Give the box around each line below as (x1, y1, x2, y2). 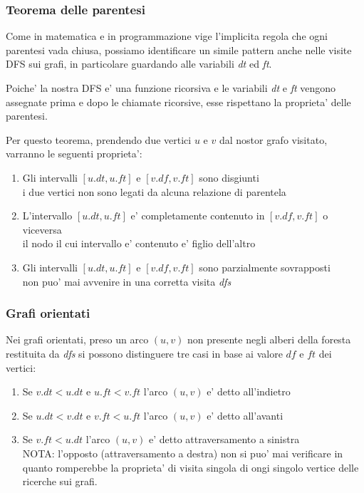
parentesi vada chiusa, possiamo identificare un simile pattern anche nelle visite (6, 42, 352, 57)
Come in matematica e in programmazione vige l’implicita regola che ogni (6, 28, 328, 43)
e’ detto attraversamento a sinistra (149, 432, 300, 447)
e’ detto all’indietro (207, 384, 291, 399)
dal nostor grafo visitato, (219, 132, 328, 147)
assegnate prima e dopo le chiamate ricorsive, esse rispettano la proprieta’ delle (6, 94, 351, 109)
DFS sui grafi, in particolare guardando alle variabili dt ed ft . (6, 56, 272, 71)
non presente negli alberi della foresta (187, 332, 351, 347)
